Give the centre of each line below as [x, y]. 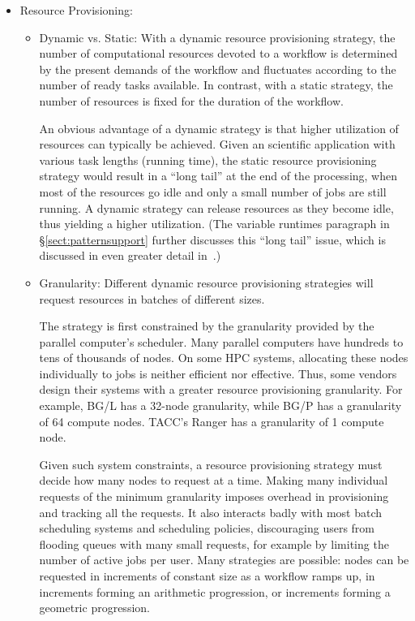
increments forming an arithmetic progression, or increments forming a [215, 591]
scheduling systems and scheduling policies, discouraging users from [207, 528]
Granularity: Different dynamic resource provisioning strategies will [206, 282]
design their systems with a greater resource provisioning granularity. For [221, 389]
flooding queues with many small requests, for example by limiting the [214, 543]
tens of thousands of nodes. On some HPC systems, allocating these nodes [224, 358]
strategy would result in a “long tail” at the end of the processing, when [218, 176]
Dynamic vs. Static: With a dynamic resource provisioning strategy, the [217, 37]
